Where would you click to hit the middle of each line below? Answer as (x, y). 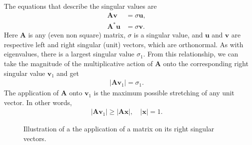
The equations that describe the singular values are (80, 6)
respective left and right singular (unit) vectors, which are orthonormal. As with (124, 44)
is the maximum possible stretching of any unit (164, 93)
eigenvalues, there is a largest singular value (69, 54)
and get (68, 73)
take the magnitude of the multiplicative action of (78, 63)
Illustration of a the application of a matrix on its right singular (119, 129)
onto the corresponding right (206, 63)
